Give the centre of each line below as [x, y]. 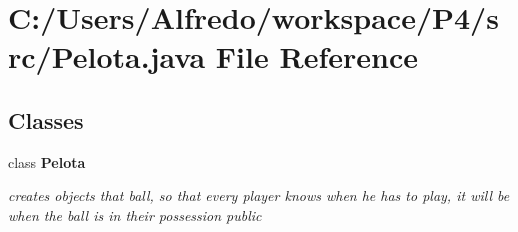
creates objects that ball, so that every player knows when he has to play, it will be [259, 195]
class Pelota [47, 161]
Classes [46, 119]
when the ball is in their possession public [135, 214]
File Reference [316, 56]
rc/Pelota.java [107, 56]
